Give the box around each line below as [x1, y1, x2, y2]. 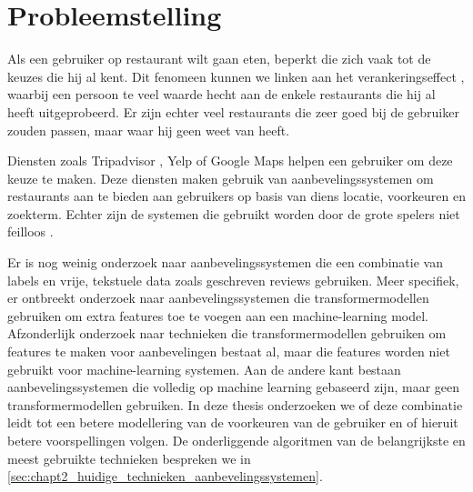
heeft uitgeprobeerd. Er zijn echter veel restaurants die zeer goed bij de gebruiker [7, 102, 459, 121]
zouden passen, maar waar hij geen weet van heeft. [7, 120, 290, 139]
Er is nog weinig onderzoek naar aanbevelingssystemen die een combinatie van [7, 253, 443, 272]
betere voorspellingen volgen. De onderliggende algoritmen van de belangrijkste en [7, 431, 466, 449]
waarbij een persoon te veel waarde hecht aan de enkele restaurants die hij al [7, 85, 436, 104]
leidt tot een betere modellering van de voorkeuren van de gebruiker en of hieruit [7, 413, 458, 432]
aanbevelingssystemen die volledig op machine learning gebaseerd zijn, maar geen [7, 377, 460, 397]
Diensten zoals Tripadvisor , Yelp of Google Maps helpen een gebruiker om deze [7, 151, 453, 170]
